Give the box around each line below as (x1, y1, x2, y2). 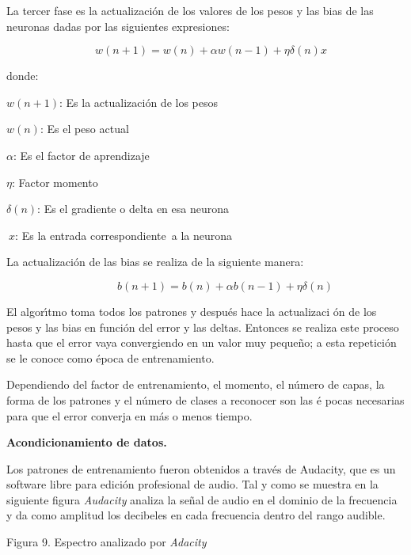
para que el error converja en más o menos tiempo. (6, 407, 253, 424)
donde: (6, 67, 39, 84)
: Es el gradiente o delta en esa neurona (37, 200, 229, 217)
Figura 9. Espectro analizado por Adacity (6, 534, 207, 550)
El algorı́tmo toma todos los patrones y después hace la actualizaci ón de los (6, 302, 377, 319)
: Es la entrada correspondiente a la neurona (15, 226, 233, 243)
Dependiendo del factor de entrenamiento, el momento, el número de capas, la (6, 376, 385, 393)
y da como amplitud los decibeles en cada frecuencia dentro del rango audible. (6, 507, 386, 523)
